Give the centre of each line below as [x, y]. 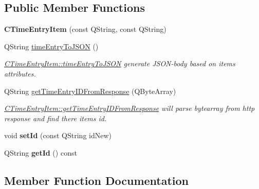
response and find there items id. [55, 118]
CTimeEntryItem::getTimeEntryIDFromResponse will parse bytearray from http [129, 108]
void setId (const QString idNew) [58, 135]
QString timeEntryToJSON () [51, 46]
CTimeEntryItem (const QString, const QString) [85, 29]
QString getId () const [41, 152]
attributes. [20, 73]
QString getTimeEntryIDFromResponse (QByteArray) [90, 91]
